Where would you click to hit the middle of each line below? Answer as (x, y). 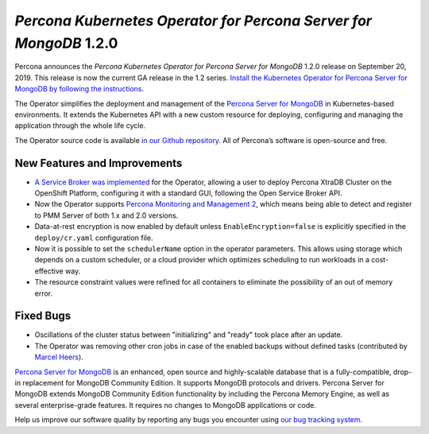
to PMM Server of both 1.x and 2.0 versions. (106, 215)
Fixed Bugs (43, 316)
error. (44, 293)
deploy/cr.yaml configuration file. (94, 238)
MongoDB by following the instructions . (79, 89)
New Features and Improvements (99, 163)
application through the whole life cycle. (80, 126)
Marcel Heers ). (59, 357)
